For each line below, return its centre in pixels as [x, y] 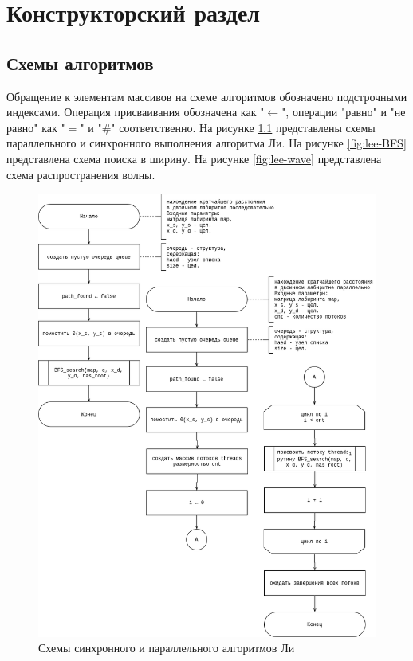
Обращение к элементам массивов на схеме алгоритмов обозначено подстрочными [207, 96]
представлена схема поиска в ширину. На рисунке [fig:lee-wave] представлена [194, 158]
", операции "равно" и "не [344, 112]
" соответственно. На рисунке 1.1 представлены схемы [243, 127]
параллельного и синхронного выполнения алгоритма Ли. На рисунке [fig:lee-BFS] [206, 143]
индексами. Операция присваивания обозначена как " [136, 112]
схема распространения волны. [81, 174]
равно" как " [36, 127]
